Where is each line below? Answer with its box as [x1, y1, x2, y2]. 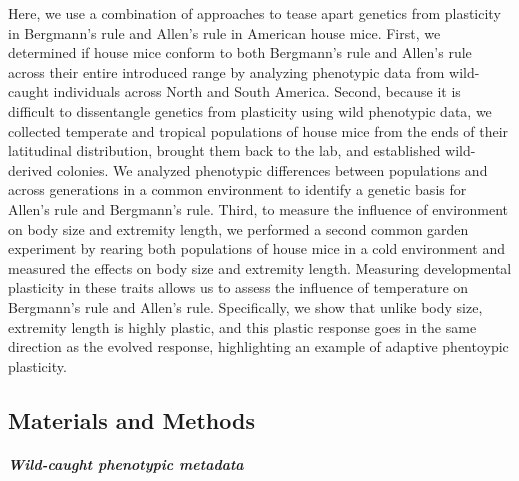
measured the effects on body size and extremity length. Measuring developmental [8, 257, 512, 278]
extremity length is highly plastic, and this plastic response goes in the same [8, 316, 477, 337]
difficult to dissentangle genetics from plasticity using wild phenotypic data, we [8, 100, 492, 121]
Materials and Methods [8, 404, 255, 435]
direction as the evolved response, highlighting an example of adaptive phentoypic [8, 336, 509, 357]
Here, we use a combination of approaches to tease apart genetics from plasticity [8, 3, 501, 23]
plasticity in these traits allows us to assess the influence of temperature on [8, 277, 469, 298]
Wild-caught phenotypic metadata [8, 453, 244, 474]
